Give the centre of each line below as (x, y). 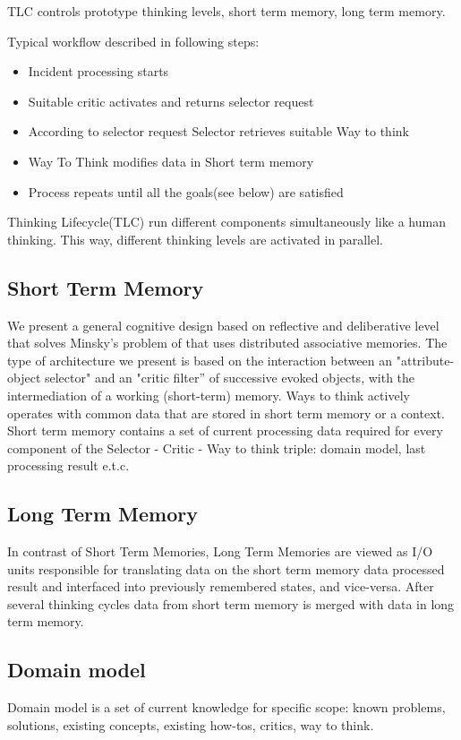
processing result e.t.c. (68, 465)
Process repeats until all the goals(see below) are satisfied (186, 191)
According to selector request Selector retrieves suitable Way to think (218, 131)
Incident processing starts (98, 71)
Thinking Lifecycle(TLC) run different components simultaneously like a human (226, 222)
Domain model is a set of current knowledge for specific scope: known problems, (226, 707)
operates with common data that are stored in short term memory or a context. (226, 413)
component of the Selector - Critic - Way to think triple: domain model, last (217, 447)
